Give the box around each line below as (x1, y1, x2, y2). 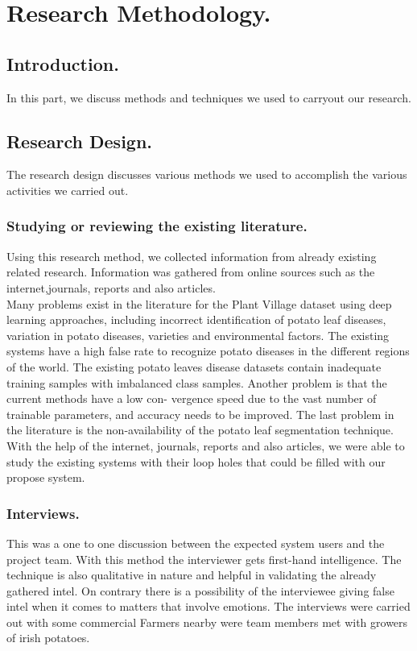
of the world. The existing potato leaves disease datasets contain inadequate (6, 358, 382, 375)
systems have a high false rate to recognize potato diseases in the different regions (6, 342, 410, 359)
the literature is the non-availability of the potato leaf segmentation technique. (6, 421, 394, 438)
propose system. (6, 469, 85, 486)
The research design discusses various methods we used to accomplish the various (6, 166, 407, 183)
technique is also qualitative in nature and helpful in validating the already (6, 566, 377, 583)
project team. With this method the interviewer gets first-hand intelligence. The (6, 550, 402, 567)
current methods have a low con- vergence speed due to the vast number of (6, 390, 377, 407)
